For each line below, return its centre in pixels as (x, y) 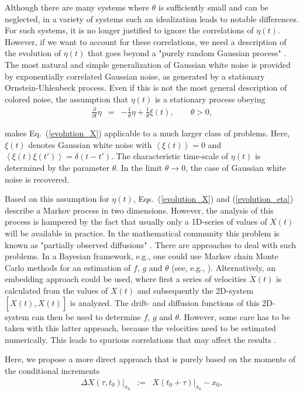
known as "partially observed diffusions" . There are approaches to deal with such (151, 244)
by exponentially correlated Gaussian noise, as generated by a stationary (135, 76)
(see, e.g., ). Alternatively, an (224, 267)
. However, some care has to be (235, 316)
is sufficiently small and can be (213, 7)
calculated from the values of (56, 290)
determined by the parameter (57, 167)
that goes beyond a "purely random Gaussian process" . (187, 53)
